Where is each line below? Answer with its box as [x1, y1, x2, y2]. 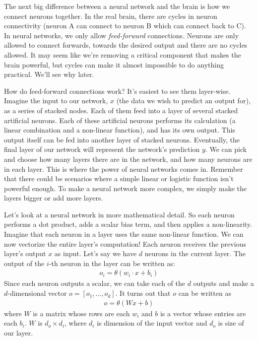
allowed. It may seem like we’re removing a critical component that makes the [4, 49, 241, 60]
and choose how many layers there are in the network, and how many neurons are [4, 153, 253, 164]
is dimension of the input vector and [97, 318, 207, 328]
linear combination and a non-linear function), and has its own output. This [4, 125, 235, 135]
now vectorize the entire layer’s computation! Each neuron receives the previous [4, 238, 246, 249]
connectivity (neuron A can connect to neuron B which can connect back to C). [4, 20, 246, 31]
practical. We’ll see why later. [4, 69, 94, 79]
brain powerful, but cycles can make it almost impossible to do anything [4, 59, 224, 69]
